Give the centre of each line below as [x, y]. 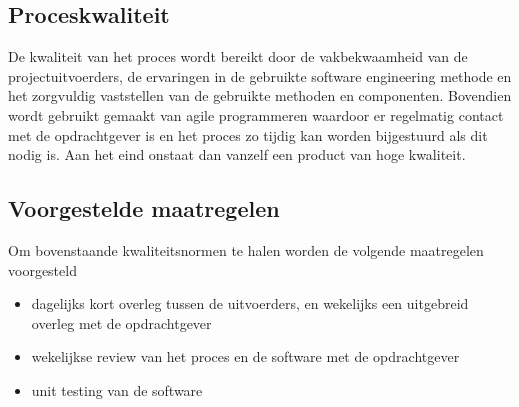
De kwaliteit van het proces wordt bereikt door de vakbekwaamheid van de [238, 56]
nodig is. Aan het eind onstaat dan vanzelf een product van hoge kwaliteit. [237, 154]
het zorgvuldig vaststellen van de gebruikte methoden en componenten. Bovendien [260, 95]
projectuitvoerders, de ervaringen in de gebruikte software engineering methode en [260, 75]
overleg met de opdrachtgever [121, 322]
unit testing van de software [117, 389]
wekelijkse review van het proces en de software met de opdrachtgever [245, 356]
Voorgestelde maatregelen [144, 208]
